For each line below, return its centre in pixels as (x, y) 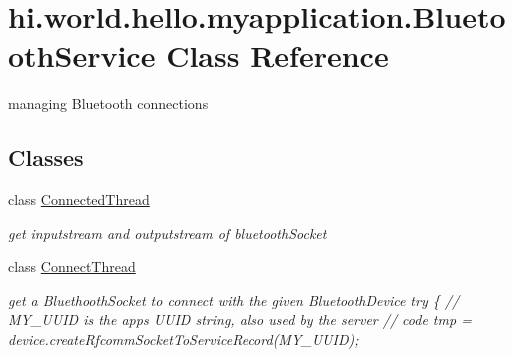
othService (82, 55)
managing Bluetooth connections (108, 103)
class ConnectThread (72, 266)
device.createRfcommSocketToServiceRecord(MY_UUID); (183, 339)
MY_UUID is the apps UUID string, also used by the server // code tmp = (240, 319)
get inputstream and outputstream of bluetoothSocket (167, 232)
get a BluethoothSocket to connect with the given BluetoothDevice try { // (234, 299)
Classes (46, 157)
